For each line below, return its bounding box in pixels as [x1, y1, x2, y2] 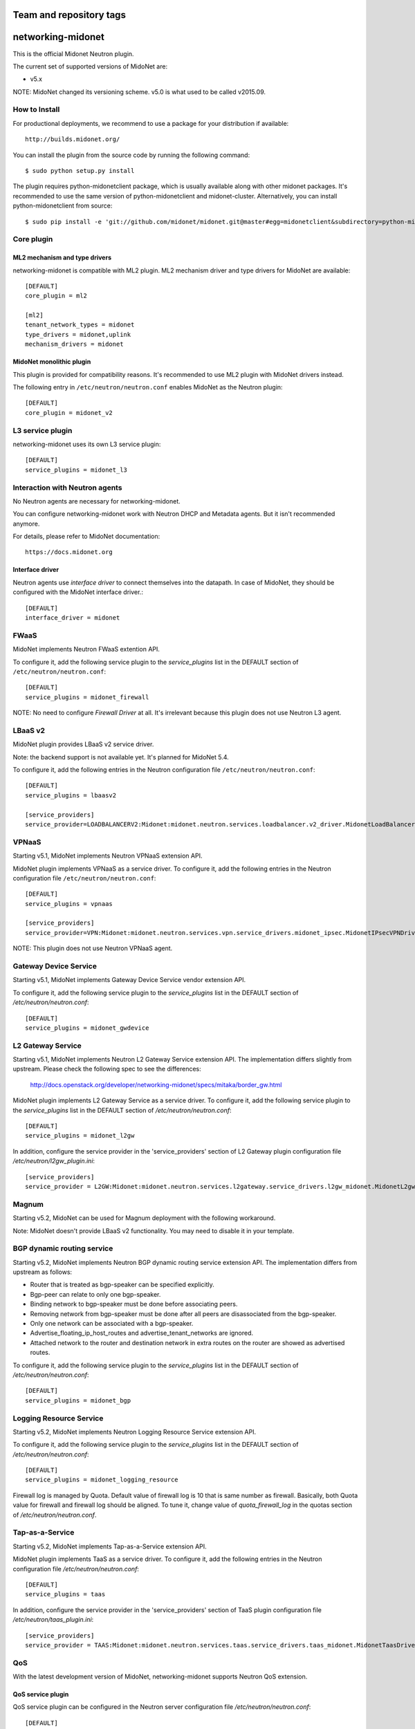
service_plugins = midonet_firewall [25, 693, 149, 701]
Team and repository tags [12, 9, 126, 21]
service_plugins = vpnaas [25, 900, 113, 907]
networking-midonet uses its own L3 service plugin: [12, 440, 161, 448]
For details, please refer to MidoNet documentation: [12, 533, 160, 541]
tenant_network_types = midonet [25, 321, 135, 329]
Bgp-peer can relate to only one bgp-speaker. [30, 1290, 161, 1298]
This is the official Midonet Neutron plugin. [12, 49, 134, 58]
